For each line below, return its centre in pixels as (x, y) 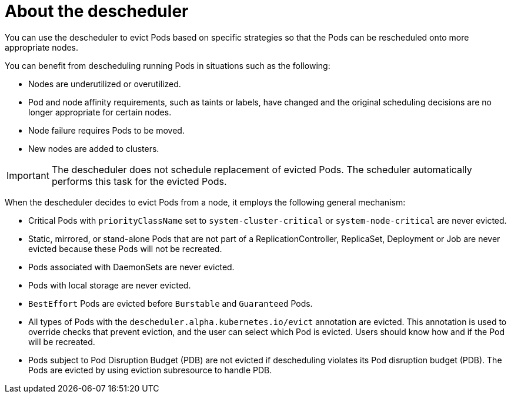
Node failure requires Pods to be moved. (106, 130)
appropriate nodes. (42, 47)
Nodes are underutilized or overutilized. (105, 84)
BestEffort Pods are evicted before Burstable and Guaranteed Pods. (171, 303)
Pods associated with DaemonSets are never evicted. (131, 267)
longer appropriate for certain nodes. (100, 112)
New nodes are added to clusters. (94, 148)
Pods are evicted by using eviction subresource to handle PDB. (150, 370)
